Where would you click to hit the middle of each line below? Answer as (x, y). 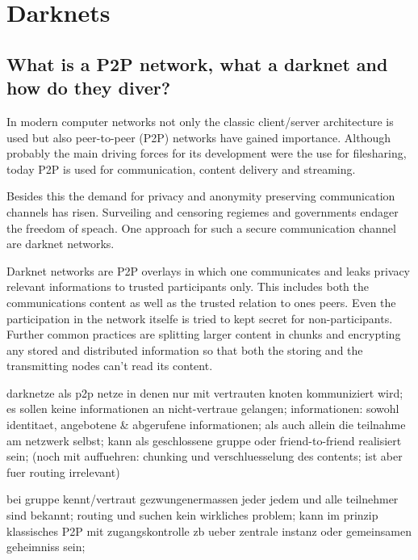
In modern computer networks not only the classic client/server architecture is (200, 121)
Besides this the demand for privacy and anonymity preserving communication (201, 196)
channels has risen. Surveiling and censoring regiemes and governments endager (203, 211)
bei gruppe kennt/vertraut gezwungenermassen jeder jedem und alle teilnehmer (203, 499)
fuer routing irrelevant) (63, 472)
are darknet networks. (61, 244)
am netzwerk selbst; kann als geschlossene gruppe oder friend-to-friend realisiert (204, 440)
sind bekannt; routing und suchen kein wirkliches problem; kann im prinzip (192, 515)
